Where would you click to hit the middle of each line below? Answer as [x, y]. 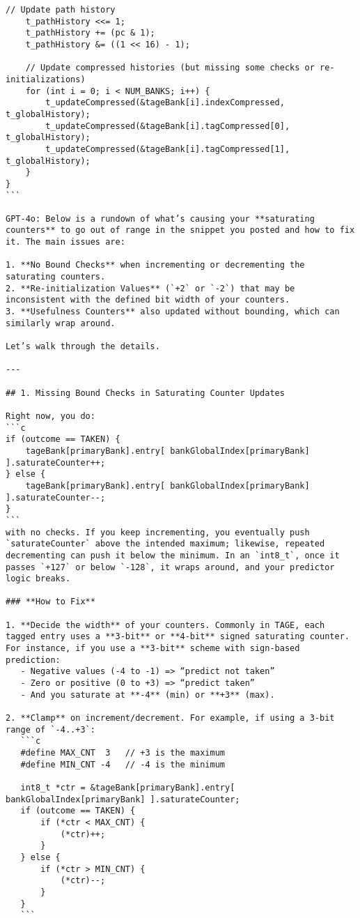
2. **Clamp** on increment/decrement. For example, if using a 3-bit [170, 718]
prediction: [33, 660]
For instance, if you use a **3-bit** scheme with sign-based [153, 649]
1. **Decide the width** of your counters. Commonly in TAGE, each [165, 625]
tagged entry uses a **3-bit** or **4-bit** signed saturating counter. [178, 637]
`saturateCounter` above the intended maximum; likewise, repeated [165, 544]
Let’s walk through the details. [83, 347]
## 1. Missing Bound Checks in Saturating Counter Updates [145, 393]
